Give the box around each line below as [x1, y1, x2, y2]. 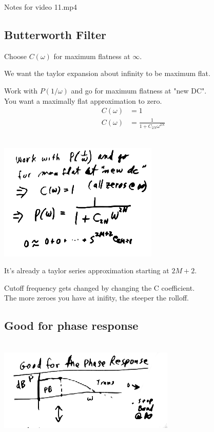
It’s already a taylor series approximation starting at [4, 265, 169, 276]
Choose [4, 50, 27, 61]
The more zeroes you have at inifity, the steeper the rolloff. [4, 292, 189, 303]
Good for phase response [4, 317, 139, 333]
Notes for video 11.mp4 [4, 2, 77, 12]
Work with [4, 85, 38, 96]
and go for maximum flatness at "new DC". [71, 85, 207, 96]
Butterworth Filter [4, 26, 107, 42]
